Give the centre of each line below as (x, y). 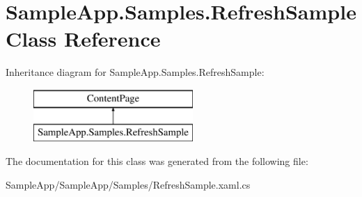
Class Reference (83, 39)
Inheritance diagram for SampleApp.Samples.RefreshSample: (135, 72)
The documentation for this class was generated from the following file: (157, 161)
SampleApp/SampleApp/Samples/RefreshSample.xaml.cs (128, 184)
